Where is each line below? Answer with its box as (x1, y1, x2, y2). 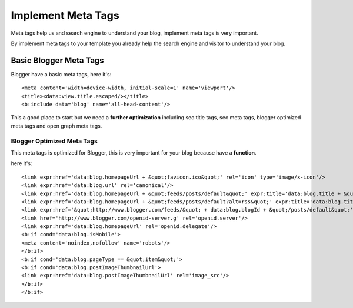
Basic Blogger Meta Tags (11, 55, 104, 65)
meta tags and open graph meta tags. (11, 122, 102, 129)
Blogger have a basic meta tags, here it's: (11, 71, 112, 78)
